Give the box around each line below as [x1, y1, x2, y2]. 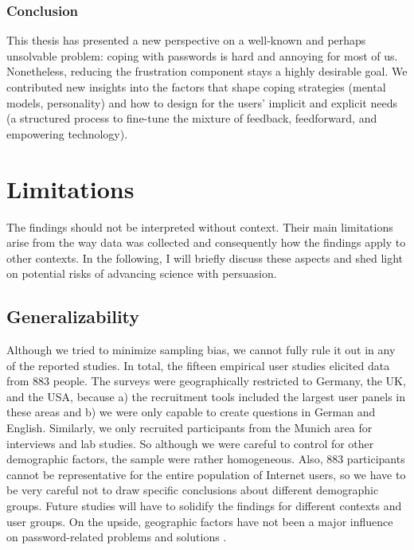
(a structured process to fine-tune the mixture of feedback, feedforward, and [6, 110, 377, 127]
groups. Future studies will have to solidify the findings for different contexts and [6, 497, 402, 514]
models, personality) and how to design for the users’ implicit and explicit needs [6, 94, 397, 111]
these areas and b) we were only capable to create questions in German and [6, 404, 376, 420]
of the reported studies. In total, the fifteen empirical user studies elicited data [6, 357, 390, 373]
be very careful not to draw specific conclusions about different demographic [6, 482, 379, 498]
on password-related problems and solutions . [6, 529, 227, 545]
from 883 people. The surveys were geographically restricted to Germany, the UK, [6, 373, 406, 389]
